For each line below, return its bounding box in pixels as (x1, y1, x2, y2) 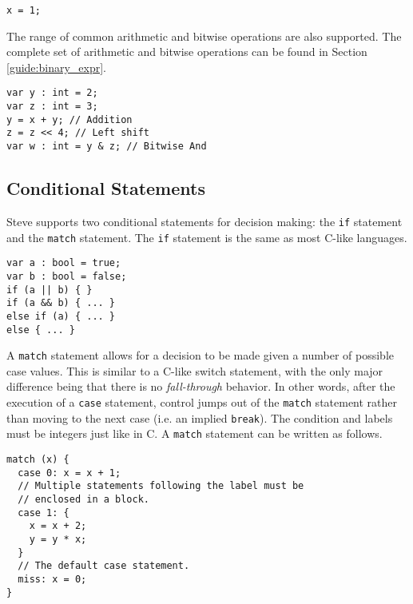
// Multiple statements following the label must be (18, 480, 304, 492)
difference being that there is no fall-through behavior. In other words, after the (6, 378, 395, 395)
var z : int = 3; (6, 101, 98, 113)
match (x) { (6, 453, 69, 465)
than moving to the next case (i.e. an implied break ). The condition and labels (6, 409, 393, 426)
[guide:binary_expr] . (6, 58, 106, 75)
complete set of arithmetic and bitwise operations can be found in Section (6, 43, 367, 60)
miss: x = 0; (18, 573, 87, 585)
